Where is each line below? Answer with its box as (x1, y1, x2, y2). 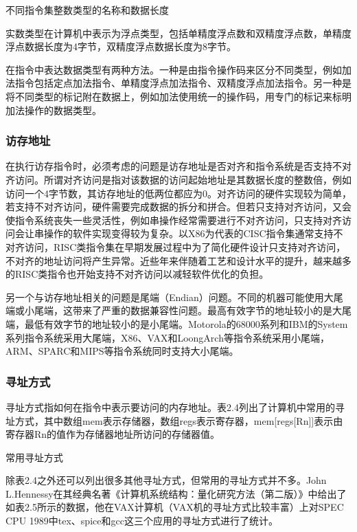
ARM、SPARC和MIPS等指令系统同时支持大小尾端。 (5, 344, 239, 358)
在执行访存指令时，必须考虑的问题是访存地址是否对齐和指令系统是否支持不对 (5, 159, 352, 173)
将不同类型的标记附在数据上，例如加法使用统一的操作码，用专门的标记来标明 (5, 89, 352, 103)
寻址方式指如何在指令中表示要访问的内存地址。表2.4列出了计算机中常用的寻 (5, 399, 345, 414)
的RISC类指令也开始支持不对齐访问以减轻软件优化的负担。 (5, 267, 269, 281)
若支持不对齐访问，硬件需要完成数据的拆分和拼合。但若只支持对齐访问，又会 (5, 199, 352, 214)
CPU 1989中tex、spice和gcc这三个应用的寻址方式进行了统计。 (5, 513, 278, 528)
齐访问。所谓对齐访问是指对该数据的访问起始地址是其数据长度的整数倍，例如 (5, 172, 352, 186)
